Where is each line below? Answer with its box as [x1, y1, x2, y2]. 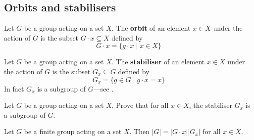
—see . [93, 83, 114, 93]
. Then [129, 126, 150, 137]
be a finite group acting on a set [24, 126, 122, 137]
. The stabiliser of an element [111, 56, 205, 67]
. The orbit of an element [111, 23, 191, 33]
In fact [4, 83, 24, 93]
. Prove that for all [111, 100, 169, 110]
